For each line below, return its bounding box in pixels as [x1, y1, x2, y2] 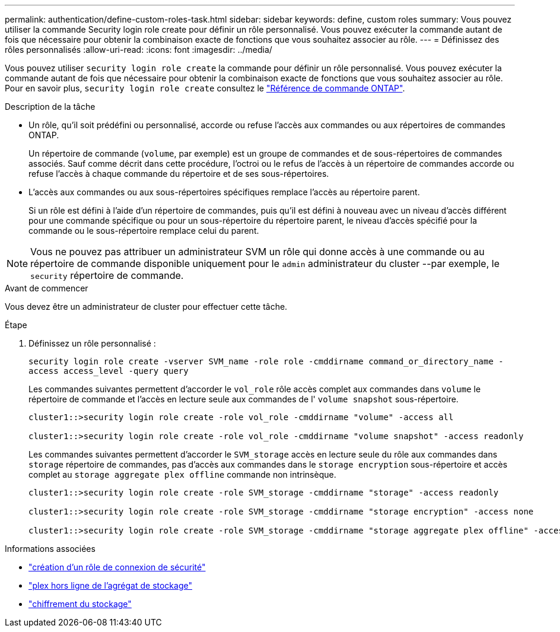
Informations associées [5, 544, 96, 554]
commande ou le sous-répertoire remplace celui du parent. [28, 226, 259, 236]
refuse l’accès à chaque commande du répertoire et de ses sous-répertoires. [28, 169, 329, 179]
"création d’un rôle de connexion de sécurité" [28, 562, 206, 572]
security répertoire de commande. [30, 269, 184, 281]
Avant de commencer [5, 283, 88, 293]
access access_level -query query [28, 366, 189, 376]
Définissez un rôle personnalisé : [28, 338, 156, 348]
